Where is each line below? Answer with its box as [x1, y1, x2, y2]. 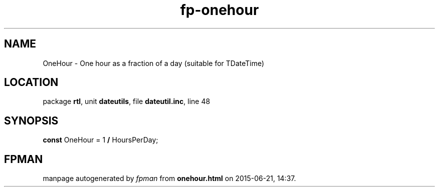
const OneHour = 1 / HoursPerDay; [43, 135, 158, 144]
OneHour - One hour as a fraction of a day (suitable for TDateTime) [43, 58, 265, 67]
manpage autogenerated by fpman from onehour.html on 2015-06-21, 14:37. [43, 174, 296, 183]
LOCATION [4, 76, 59, 89]
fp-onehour [180, 1, 259, 18]
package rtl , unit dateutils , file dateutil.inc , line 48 [43, 97, 210, 106]
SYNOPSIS [4, 114, 59, 127]
